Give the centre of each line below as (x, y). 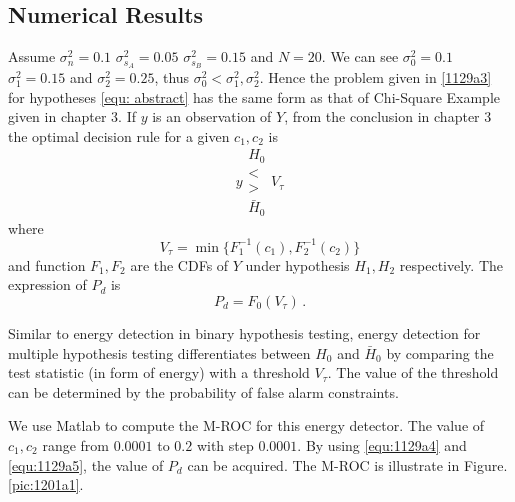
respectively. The (451, 264)
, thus (172, 77)
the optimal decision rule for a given (119, 135)
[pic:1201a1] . (46, 484)
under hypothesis (297, 264)
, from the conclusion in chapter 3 (388, 116)
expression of (47, 284)
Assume (32, 56)
